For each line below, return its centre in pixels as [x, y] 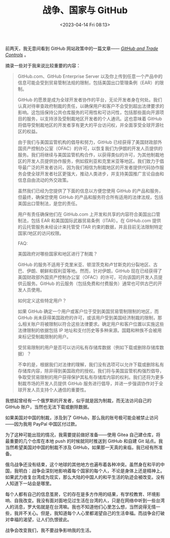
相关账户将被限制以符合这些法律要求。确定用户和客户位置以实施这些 [93, 324]
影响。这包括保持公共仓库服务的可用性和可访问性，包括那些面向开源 [89, 112]
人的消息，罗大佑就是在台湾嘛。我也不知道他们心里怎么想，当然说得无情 [80, 507]
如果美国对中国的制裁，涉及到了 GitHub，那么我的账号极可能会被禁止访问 [82, 418]
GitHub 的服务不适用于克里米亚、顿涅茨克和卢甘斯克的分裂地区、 [85, 264]
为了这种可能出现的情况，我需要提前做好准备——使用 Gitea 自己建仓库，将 [83, 434]
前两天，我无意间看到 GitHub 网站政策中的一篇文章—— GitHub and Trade [82, 48]
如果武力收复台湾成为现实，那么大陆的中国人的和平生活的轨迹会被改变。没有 [85, 477]
